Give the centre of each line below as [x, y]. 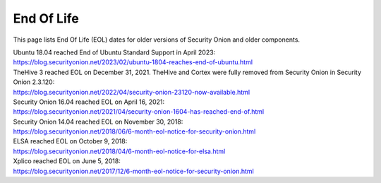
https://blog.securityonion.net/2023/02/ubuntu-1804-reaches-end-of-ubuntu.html [133, 62]
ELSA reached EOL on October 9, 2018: [70, 141]
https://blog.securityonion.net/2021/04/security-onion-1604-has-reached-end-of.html [139, 112]
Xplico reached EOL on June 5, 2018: [67, 161]
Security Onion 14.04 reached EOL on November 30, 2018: [98, 122]
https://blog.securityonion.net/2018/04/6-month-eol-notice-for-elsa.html [119, 151]
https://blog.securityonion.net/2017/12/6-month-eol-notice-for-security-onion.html [133, 171]
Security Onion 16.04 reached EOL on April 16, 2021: [89, 102]
